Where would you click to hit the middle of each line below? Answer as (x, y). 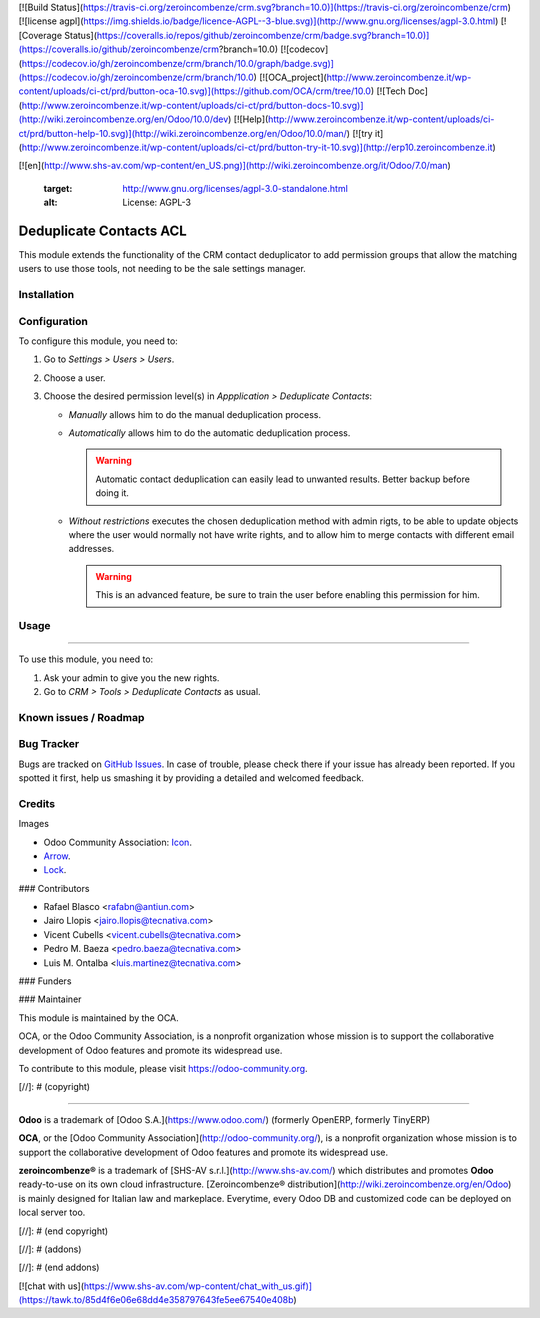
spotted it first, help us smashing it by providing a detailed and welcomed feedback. (191, 777)
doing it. (112, 493)
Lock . (55, 870)
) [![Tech (388, 91)
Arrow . (57, 856)
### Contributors (54, 888)
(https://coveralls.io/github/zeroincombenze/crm (119, 49)
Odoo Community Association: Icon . (117, 842)
